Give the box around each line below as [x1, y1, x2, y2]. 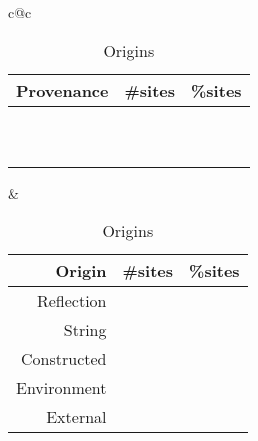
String [63, 318, 107, 342]
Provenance [16, 78, 109, 102]
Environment [16, 376, 107, 400]
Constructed [21, 347, 107, 371]
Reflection [36, 289, 107, 313]
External [46, 405, 107, 429]
